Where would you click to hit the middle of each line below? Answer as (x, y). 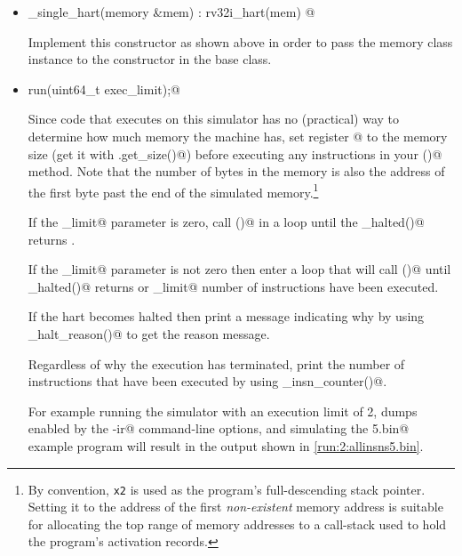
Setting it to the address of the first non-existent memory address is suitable (235, 507)
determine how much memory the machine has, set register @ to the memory (238, 136)
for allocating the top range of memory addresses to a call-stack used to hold (237, 524)
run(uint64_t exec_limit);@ (104, 89)
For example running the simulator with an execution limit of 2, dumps (223, 411)
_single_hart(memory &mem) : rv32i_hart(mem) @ (171, 12)
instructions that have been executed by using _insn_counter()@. (207, 381)
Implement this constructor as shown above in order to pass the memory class (240, 41)
